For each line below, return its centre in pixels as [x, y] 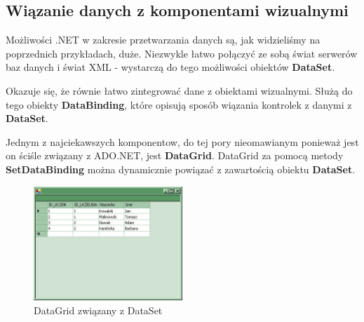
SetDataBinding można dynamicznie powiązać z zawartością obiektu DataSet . [181, 169]
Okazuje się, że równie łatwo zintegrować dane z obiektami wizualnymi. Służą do [179, 90]
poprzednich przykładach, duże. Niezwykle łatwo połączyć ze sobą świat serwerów [182, 53]
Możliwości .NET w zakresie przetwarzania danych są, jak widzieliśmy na [163, 40]
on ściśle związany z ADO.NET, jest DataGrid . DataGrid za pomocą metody [175, 155]
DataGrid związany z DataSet [98, 310]
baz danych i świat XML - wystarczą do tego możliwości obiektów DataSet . [170, 67]
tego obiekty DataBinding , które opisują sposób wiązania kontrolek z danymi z [179, 104]
